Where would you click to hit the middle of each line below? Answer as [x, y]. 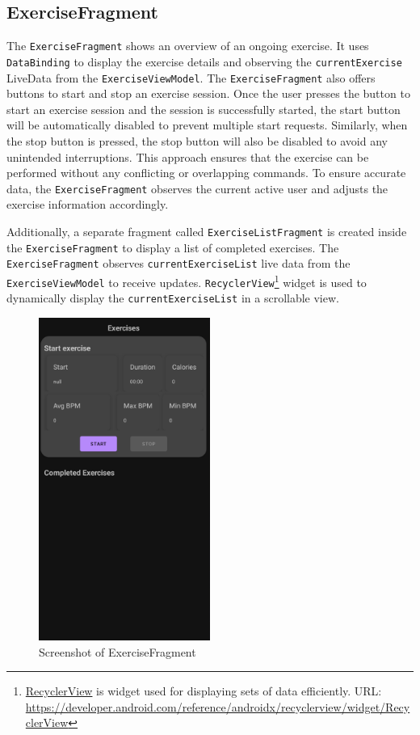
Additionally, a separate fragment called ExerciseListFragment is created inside [207, 231]
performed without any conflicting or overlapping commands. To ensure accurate [206, 173]
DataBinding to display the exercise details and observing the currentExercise [204, 61]
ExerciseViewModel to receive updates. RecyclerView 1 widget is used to [187, 281]
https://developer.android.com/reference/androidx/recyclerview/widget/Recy [218, 706]
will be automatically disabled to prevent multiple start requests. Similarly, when [207, 125]
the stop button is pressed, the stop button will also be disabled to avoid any [197, 140]
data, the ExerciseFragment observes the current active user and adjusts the [197, 188]
